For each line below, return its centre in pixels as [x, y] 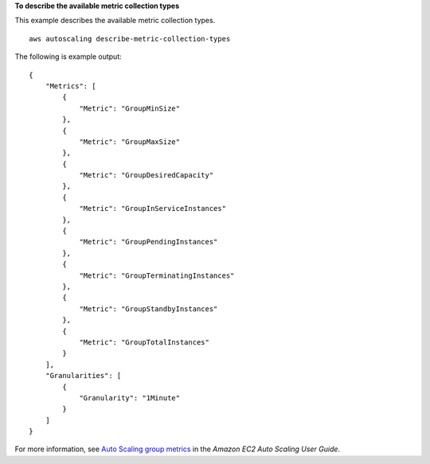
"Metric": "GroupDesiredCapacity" [147, 175]
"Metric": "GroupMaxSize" [130, 142]
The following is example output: [68, 57]
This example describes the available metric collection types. [115, 21]
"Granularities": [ [83, 376]
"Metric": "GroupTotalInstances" [145, 342]
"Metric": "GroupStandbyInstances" [149, 309]
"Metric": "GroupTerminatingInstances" [157, 275]
